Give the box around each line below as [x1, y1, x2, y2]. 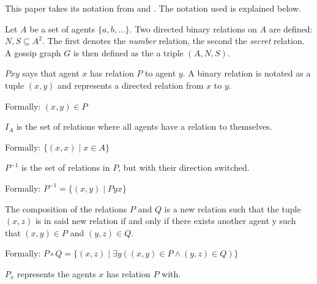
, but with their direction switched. [118, 161, 250, 174]
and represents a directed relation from [58, 78, 204, 91]
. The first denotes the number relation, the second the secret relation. [42, 34, 305, 47]
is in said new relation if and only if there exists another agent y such [35, 214, 296, 227]
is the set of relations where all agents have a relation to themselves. [16, 120, 272, 133]
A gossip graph [5, 46, 61, 59]
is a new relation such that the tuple [164, 202, 301, 215]
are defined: [269, 22, 313, 35]
